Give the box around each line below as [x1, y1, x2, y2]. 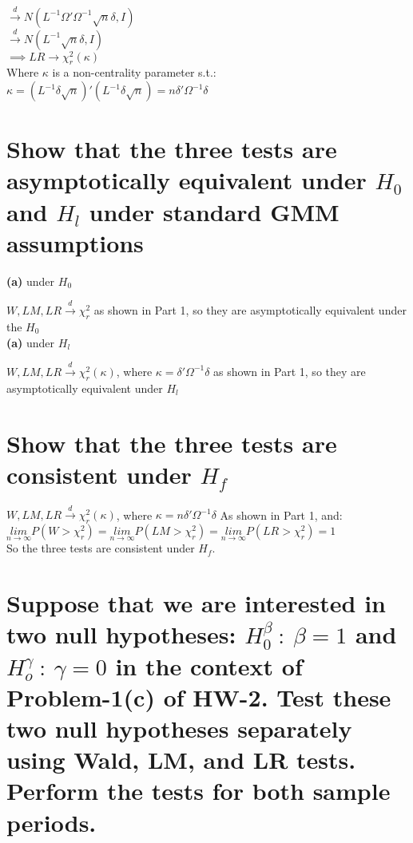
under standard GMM [89, 195, 340, 228]
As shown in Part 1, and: [220, 506, 343, 523]
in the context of [115, 649, 303, 682]
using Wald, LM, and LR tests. [6, 743, 356, 776]
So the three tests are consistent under [6, 540, 195, 556]
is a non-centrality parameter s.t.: [52, 64, 216, 81]
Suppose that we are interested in [6, 587, 386, 619]
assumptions [6, 226, 144, 259]
